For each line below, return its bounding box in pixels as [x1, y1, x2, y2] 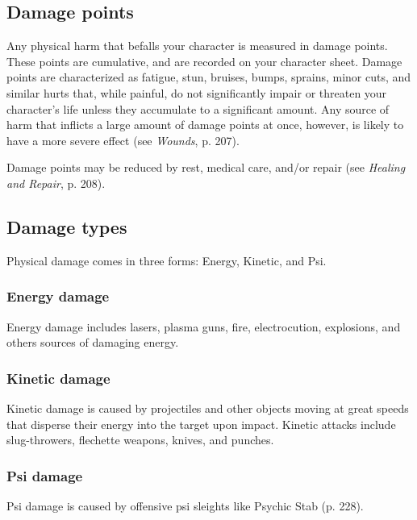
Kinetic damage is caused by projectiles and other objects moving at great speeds [6, 399, 409, 416]
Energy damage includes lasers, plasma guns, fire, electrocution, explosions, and [6, 318, 401, 335]
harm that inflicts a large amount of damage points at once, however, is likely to [6, 116, 404, 133]
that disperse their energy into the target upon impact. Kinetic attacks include [6, 415, 396, 432]
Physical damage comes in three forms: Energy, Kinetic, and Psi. [6, 252, 327, 268]
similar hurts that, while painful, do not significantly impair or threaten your [6, 84, 387, 101]
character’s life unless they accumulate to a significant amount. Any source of [6, 100, 390, 117]
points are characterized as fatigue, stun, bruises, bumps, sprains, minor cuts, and [6, 69, 411, 85]
